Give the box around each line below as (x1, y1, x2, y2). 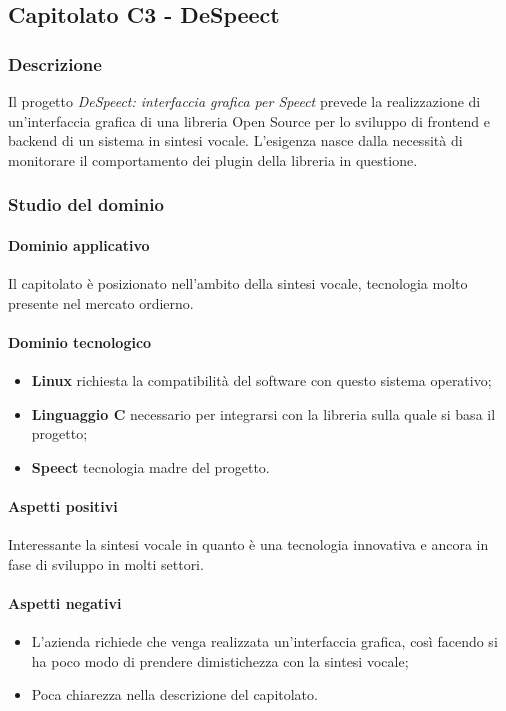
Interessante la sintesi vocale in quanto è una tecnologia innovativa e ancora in (8, 534, 489, 555)
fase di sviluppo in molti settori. (8, 553, 204, 574)
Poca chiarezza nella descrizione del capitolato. (31, 684, 318, 705)
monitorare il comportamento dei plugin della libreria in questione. (8, 149, 418, 170)
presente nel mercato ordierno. (8, 292, 194, 313)
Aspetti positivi (8, 495, 118, 516)
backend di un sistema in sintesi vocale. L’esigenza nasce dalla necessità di (8, 130, 463, 151)
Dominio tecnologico (8, 331, 152, 352)
